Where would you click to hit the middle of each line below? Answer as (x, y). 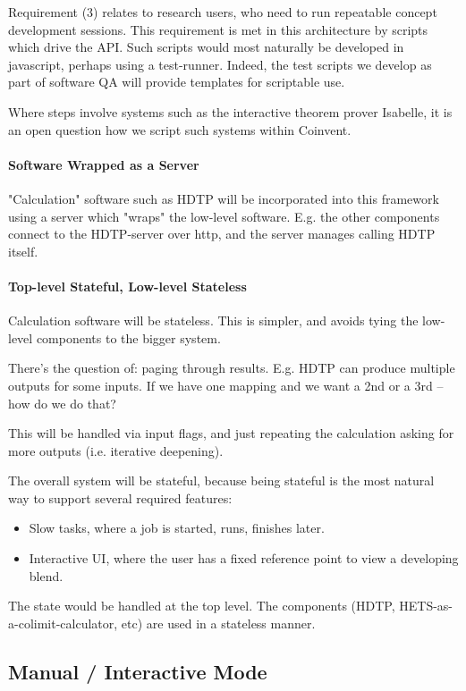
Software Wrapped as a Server (104, 164)
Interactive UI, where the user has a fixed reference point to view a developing (244, 558)
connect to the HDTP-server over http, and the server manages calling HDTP (222, 234)
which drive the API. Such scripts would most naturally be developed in (206, 47)
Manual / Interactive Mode (138, 671)
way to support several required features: (120, 497)
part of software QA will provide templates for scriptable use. (177, 82)
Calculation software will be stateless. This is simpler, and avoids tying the (213, 320)
